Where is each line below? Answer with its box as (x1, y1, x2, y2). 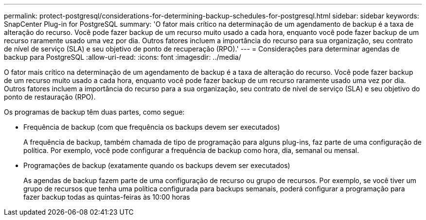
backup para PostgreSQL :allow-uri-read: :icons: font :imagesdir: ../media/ (4, 53, 241, 61)
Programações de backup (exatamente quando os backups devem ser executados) (23, 161, 290, 169)
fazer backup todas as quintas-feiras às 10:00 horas (23, 193, 190, 201)
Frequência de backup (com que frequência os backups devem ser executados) (23, 123, 280, 131)
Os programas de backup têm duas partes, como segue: (4, 108, 185, 116)
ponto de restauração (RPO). (4, 93, 96, 101)
